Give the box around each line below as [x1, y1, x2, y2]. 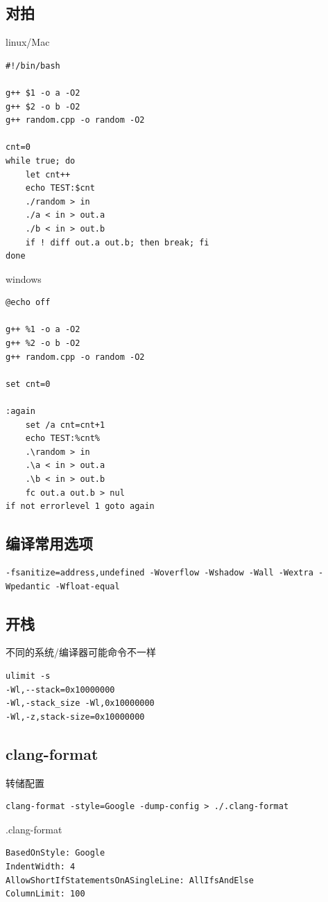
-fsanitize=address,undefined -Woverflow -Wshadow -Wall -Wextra [6, 568, 313, 578]
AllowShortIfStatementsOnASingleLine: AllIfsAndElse [6, 875, 254, 885]
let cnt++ [25, 169, 71, 180]
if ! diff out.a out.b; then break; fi [25, 237, 209, 248]
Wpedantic [6, 581, 51, 591]
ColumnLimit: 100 [6, 889, 85, 899]
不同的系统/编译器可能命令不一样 [6, 645, 156, 659]
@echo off [6, 297, 51, 308]
